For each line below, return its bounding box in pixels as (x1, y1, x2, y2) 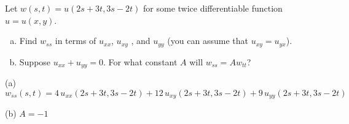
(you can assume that (167, 34, 248, 47)
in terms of (55, 34, 96, 47)
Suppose (19, 55, 51, 68)
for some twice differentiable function (143, 2, 283, 14)
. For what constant (103, 55, 178, 68)
